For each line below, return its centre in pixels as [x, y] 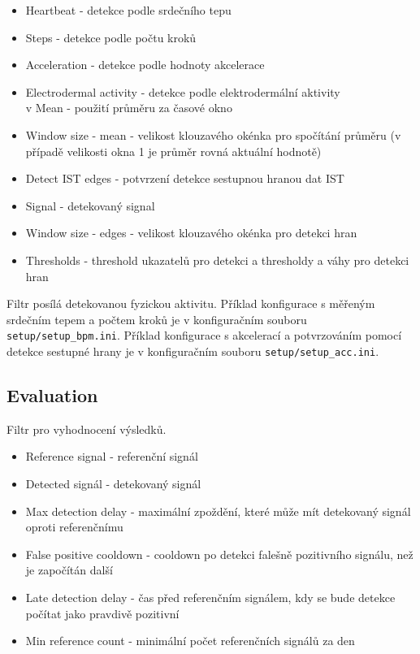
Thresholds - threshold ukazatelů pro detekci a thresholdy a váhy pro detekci [217, 260]
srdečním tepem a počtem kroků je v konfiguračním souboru [157, 319]
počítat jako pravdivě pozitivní [102, 613]
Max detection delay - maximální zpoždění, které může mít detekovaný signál [218, 511]
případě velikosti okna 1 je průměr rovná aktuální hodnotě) [173, 151]
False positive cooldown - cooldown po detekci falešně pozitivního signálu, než [219, 554]
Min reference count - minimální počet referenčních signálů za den [190, 641]
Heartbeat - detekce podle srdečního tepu [128, 10]
